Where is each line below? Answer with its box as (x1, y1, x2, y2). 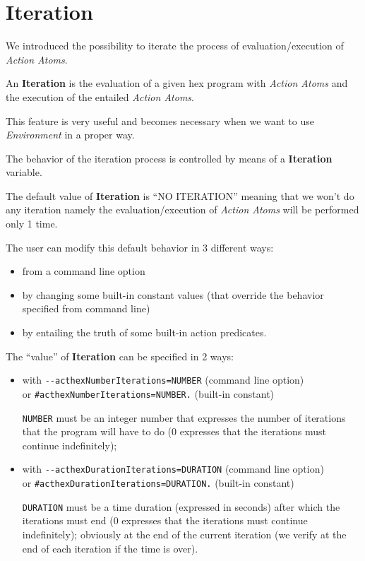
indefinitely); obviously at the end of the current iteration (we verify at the (22, 526, 347, 541)
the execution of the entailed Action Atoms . (6, 89, 194, 104)
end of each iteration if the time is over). (22, 541, 198, 555)
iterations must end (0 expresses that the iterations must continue (22, 513, 308, 528)
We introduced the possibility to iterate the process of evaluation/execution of (6, 38, 344, 53)
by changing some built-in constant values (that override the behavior (22, 287, 324, 302)
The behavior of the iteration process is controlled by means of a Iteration (6, 150, 333, 165)
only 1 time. (6, 216, 58, 231)
